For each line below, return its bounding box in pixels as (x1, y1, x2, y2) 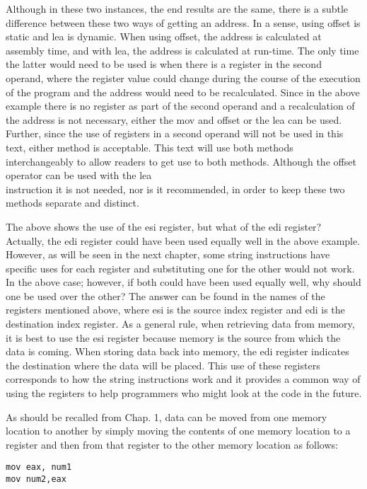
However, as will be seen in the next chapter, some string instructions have (6, 247, 330, 262)
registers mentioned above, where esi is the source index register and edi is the (6, 302, 345, 317)
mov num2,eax (6, 474, 66, 485)
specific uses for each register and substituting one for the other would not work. (6, 260, 355, 275)
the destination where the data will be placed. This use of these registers (6, 357, 320, 372)
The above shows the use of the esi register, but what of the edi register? (6, 219, 322, 234)
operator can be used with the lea (6, 168, 152, 183)
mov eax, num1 (6, 462, 72, 473)
